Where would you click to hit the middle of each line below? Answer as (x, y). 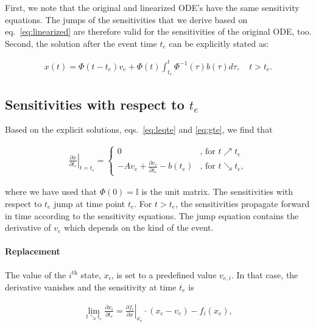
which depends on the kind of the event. (139, 227)
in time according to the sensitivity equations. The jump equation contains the (152, 215)
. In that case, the (265, 274)
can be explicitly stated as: (219, 43)
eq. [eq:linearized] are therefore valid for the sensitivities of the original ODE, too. (158, 31)
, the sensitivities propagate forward (243, 203)
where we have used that (51, 192)
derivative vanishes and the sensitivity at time (91, 287)
